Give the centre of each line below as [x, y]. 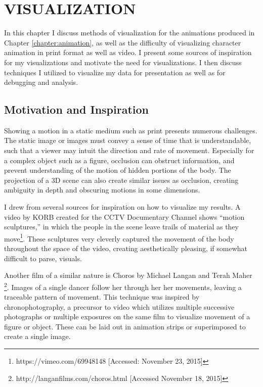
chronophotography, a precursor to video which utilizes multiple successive [119, 306]
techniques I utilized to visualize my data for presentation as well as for [115, 72]
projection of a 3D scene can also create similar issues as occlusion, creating [121, 180]
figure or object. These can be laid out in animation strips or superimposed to [125, 326]
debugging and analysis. [41, 82]
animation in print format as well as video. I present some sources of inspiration [128, 52]
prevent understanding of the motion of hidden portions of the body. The [118, 170]
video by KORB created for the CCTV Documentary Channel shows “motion [124, 216]
